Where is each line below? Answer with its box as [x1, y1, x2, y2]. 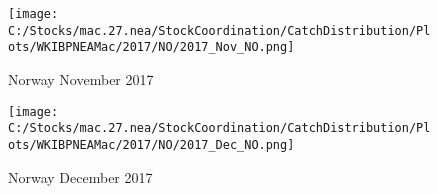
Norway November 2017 [8, 68, 154, 89]
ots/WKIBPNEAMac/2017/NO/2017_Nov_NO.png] [8, 40, 295, 55]
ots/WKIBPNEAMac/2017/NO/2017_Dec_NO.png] [8, 137, 295, 152]
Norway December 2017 [8, 166, 153, 187]
